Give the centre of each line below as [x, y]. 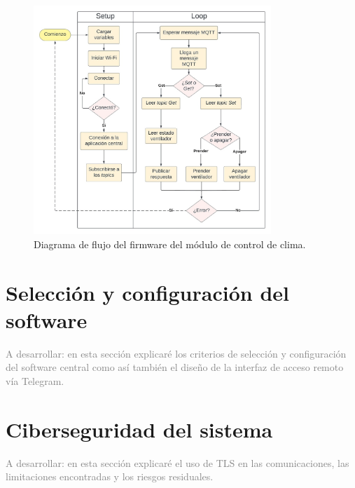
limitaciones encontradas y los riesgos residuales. [110, 476]
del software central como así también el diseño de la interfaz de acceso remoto [175, 367]
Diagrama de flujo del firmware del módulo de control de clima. [170, 244]
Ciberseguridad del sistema [139, 429]
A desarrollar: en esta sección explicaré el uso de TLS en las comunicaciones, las [177, 462]
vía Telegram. [35, 380]
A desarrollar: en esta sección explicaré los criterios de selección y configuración [176, 353]
